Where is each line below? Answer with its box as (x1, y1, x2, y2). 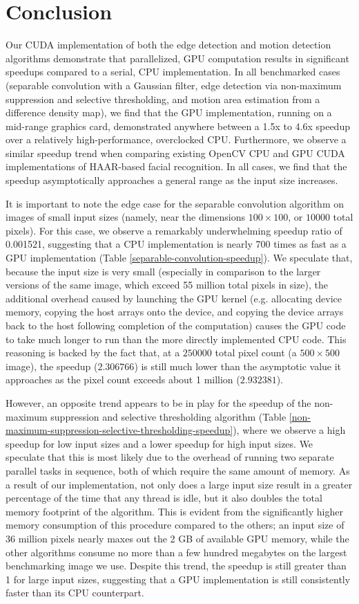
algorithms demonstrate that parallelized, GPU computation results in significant (6, 51, 349, 65)
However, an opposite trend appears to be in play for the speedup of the (6, 395, 311, 410)
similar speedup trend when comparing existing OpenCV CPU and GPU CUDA (6, 145, 345, 160)
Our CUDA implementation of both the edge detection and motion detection (6, 37, 331, 52)
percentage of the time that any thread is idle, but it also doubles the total (6, 491, 322, 505)
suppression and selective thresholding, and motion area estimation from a (6, 91, 320, 106)
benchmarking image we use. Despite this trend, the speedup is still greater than (6, 558, 347, 573)
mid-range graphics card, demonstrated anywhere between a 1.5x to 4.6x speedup (6, 118, 350, 133)
